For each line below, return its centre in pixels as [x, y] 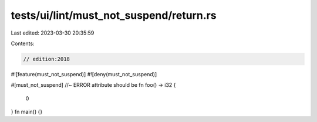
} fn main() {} [27, 112]
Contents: [23, 43]
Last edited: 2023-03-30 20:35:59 [53, 33]
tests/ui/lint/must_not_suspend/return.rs [114, 15]
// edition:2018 [47, 59]
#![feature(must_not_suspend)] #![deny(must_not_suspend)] [84, 74]
